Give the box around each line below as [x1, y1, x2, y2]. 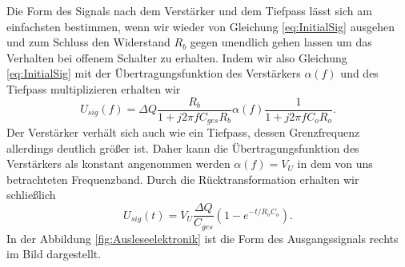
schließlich [6, 186, 56, 203]
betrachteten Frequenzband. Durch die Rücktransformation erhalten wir [6, 170, 359, 187]
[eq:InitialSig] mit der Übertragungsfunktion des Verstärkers [6, 65, 301, 82]
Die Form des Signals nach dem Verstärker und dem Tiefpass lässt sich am [6, 2, 372, 18]
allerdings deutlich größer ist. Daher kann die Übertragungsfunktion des [6, 139, 359, 156]
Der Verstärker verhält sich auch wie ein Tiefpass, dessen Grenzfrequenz [6, 124, 360, 141]
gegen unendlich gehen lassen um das [190, 34, 372, 50]
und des [340, 65, 379, 82]
